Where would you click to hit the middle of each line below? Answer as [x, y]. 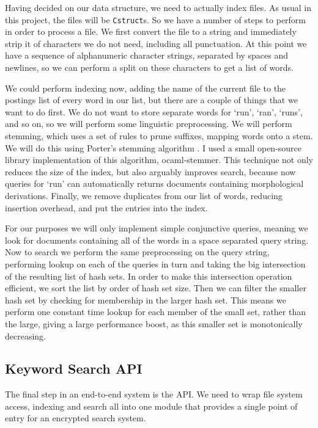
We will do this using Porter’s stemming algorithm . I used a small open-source [153, 147]
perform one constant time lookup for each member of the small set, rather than [156, 312]
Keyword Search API [74, 368]
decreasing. [26, 336]
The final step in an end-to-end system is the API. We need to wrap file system [154, 394]
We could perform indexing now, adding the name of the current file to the [146, 88]
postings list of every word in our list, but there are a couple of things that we [151, 100]
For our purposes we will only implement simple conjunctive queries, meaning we [157, 228]
